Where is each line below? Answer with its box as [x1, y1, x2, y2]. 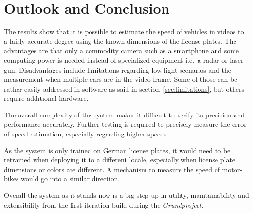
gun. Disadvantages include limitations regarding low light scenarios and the [4, 64, 231, 75]
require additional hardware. [4, 93, 89, 103]
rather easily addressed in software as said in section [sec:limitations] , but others [4, 83, 245, 94]
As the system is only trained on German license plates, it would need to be [4, 145, 231, 155]
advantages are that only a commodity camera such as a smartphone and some [4, 45, 239, 56]
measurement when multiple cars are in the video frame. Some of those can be [4, 74, 237, 84]
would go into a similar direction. [21, 174, 120, 184]
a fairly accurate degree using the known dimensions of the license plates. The [4, 36, 236, 46]
